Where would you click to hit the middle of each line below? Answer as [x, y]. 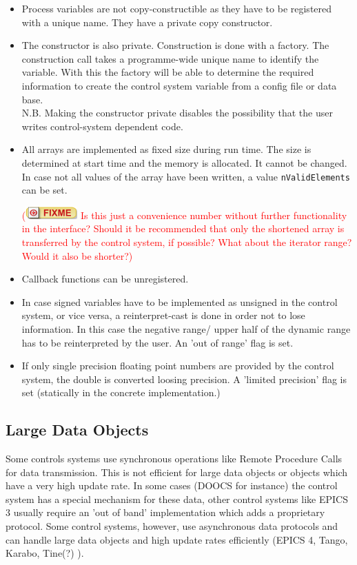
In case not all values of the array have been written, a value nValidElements [186, 176]
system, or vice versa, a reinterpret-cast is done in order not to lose [163, 315]
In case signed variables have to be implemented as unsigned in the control [180, 301]
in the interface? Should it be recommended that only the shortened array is [183, 228]
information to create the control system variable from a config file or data [179, 85]
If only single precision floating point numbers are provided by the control [178, 366]
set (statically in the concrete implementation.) [121, 392]
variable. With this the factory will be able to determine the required [168, 72]
